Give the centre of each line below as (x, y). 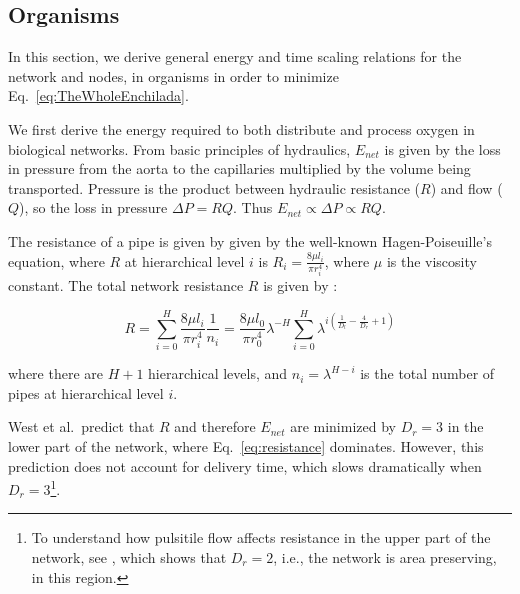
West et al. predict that (81, 426)
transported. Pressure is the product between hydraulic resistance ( (214, 187)
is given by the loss (442, 148)
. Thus (253, 207)
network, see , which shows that (129, 556)
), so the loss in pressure (93, 207)
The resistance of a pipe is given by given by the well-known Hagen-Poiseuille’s (250, 240)
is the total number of (427, 373)
